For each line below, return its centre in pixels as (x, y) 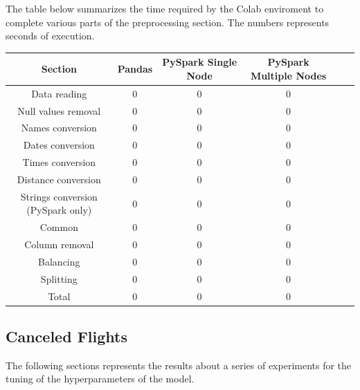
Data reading (59, 93)
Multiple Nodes (288, 75)
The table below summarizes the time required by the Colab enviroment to (165, 8)
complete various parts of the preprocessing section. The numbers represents (168, 22)
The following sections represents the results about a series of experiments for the (179, 365)
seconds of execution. (50, 36)
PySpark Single (200, 62)
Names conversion (59, 128)
